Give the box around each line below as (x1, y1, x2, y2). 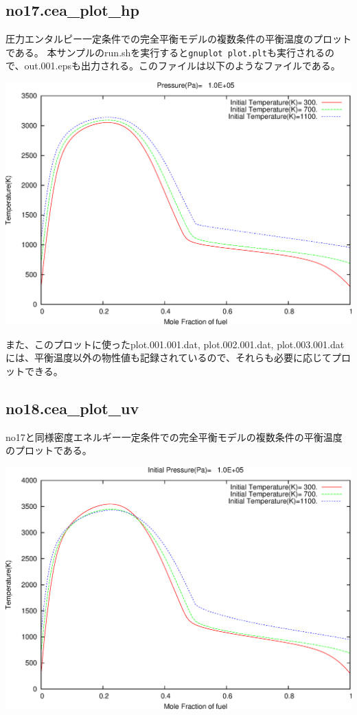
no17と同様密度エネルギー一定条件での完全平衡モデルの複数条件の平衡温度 (5, 429, 343, 444)
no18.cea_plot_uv (5, 397, 139, 418)
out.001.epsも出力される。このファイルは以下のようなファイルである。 (24, 58, 341, 73)
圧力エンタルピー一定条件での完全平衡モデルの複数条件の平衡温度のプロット (5, 32, 352, 46)
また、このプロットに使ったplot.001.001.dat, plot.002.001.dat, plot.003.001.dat (5, 337, 345, 351)
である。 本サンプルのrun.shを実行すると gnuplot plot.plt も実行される (5, 45, 325, 59)
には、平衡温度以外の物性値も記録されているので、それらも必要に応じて (5, 350, 332, 365)
